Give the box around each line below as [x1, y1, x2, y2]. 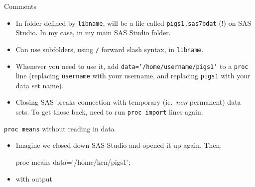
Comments [4, 1, 37, 11]
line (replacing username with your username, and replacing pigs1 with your [15, 70, 251, 81]
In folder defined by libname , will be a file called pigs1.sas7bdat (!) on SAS [15, 17, 252, 28]
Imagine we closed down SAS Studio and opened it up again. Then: [15, 140, 222, 150]
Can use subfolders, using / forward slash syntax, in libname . [15, 44, 204, 54]
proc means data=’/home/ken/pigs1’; [15, 156, 130, 167]
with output [15, 173, 52, 184]
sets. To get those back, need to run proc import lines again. [15, 107, 203, 117]
